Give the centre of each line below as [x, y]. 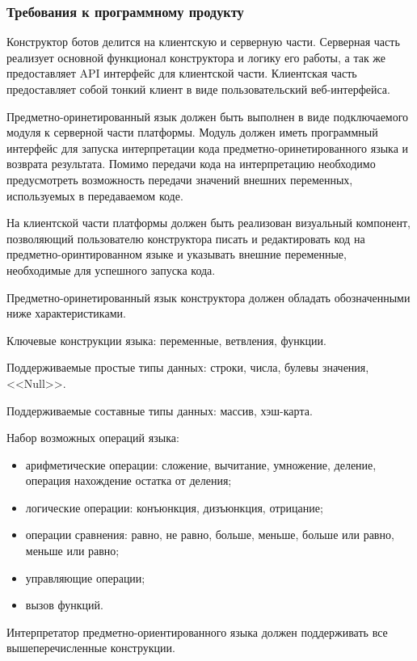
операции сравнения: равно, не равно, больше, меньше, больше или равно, [210, 535]
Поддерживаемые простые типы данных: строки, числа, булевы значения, [188, 367]
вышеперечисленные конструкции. [91, 648]
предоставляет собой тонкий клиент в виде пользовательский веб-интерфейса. [198, 89]
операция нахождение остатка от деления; [128, 480]
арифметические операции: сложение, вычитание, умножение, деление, [201, 464]
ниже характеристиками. [66, 313]
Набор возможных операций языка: [93, 438]
